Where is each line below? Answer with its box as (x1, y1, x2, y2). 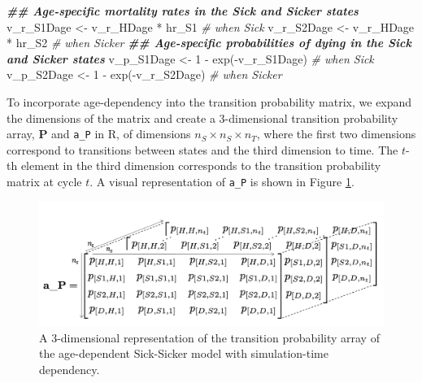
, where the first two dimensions (256, 125, 416, 142)
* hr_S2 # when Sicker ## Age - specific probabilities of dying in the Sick (7, 34, 411, 51)
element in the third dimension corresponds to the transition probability (20, 157, 381, 174)
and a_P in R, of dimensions (51, 125, 191, 142)
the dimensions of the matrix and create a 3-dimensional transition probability (7, 109, 398, 126)
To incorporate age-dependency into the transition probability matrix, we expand (7, 93, 412, 110)
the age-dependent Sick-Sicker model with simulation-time (39, 345, 328, 362)
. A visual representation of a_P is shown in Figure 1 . (89, 173, 355, 189)
